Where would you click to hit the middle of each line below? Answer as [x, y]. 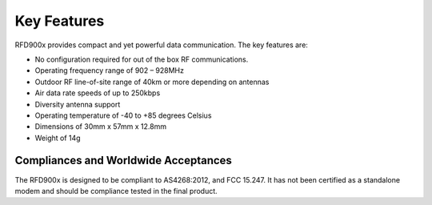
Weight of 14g [58, 138]
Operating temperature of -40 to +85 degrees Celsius [123, 115]
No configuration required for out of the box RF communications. [142, 59]
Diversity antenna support [78, 104]
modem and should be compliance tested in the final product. [116, 191]
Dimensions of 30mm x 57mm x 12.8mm [101, 127]
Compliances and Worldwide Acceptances [123, 161]
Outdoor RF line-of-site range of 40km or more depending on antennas [152, 82]
